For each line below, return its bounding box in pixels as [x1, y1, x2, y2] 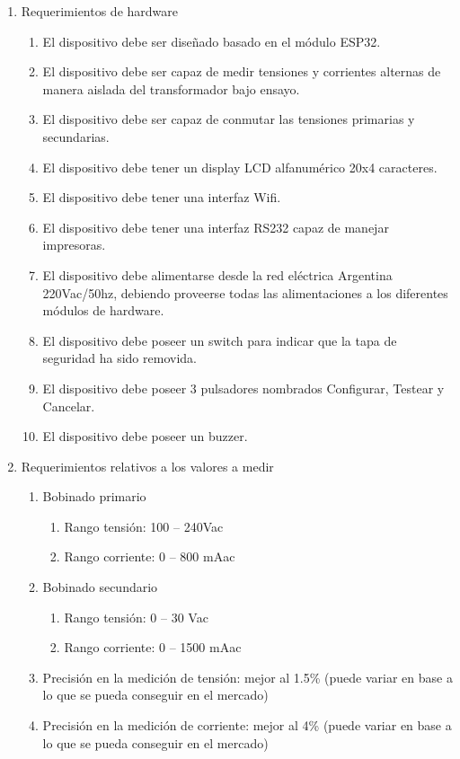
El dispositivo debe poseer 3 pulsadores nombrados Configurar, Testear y [42, 378, 445, 397]
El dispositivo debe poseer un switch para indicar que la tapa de [42, 331, 397, 349]
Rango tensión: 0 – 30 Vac [64, 607, 208, 626]
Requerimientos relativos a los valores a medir [21, 456, 274, 475]
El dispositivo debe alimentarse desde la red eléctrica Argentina [42, 265, 393, 284]
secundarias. [42, 127, 110, 146]
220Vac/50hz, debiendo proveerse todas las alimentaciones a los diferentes [42, 283, 448, 302]
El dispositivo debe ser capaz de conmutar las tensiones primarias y [42, 110, 415, 128]
